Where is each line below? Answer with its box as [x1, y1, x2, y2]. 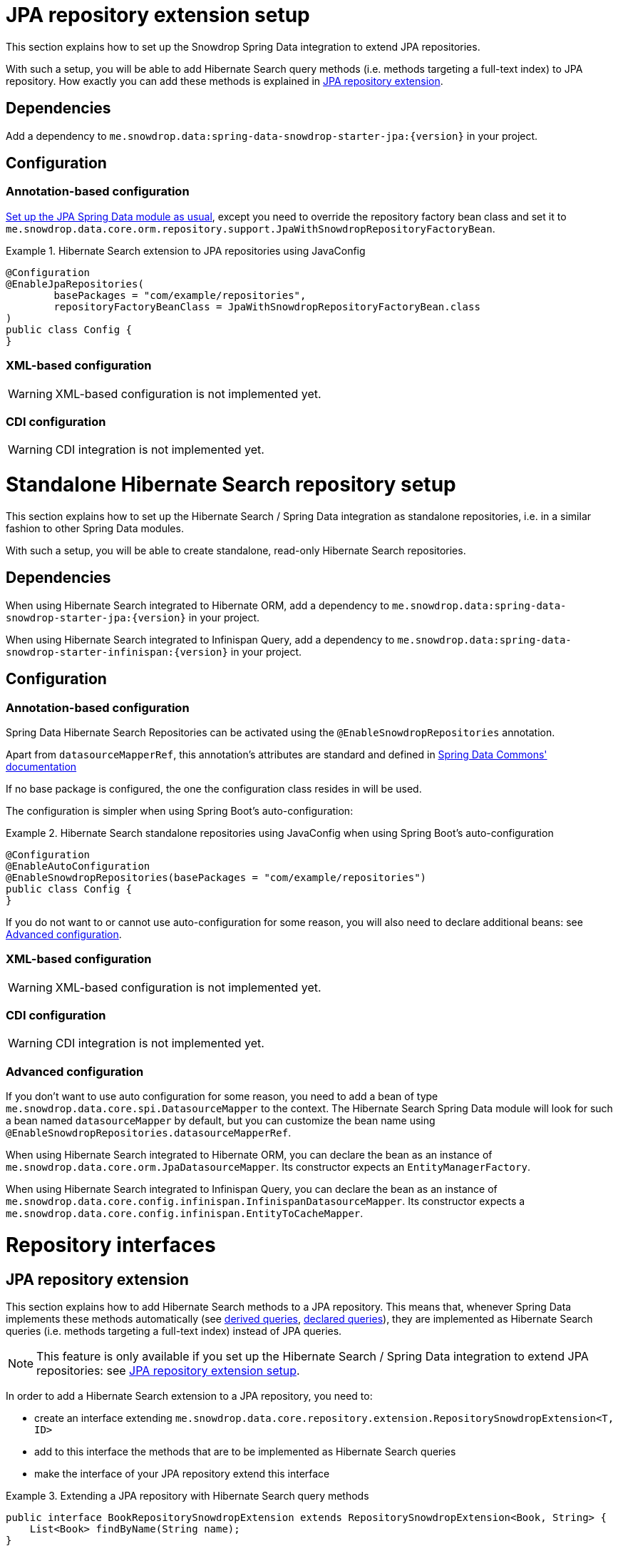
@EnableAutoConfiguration [6, 860, 150, 872]
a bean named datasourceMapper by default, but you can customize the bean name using [6, 1114, 436, 1127]
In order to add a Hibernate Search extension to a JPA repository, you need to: [6, 1390, 373, 1403]
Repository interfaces [6, 1232, 216, 1257]
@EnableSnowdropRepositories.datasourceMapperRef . [6, 1127, 292, 1139]
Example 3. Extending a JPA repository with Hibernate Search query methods [6, 1490, 369, 1502]
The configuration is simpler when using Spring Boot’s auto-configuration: [6, 804, 354, 817]
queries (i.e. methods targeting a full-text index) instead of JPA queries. [6, 1325, 342, 1338]
